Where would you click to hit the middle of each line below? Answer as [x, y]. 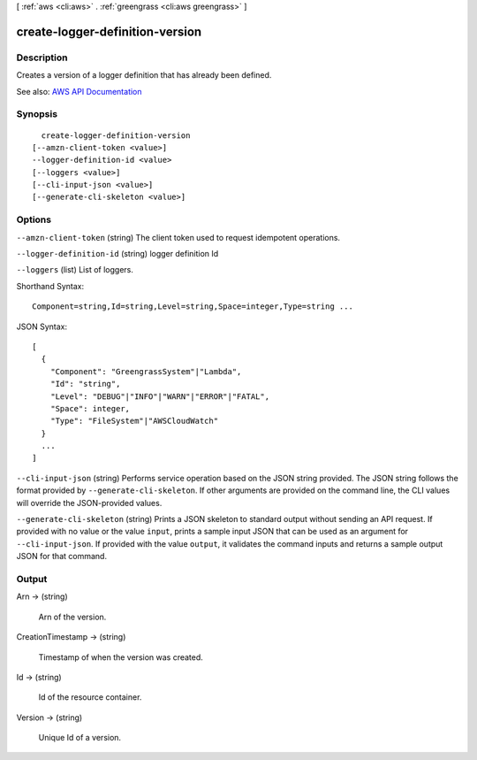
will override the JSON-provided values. [89, 503]
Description [42, 58]
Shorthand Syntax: [50, 286]
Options [34, 219]
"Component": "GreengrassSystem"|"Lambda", [146, 371]
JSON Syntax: [42, 326]
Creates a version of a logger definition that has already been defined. [144, 75]
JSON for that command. [62, 557]
